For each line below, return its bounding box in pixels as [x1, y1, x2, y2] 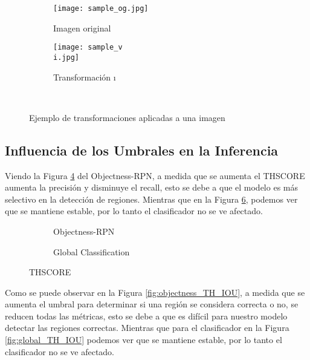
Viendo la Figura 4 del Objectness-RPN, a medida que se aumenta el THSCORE [5, 169, 305, 182]
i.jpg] [53, 53, 79, 62]
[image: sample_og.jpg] [53, 4, 149, 13]
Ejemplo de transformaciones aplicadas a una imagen [29, 111, 225, 123]
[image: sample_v [53, 43, 123, 52]
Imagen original [53, 21, 111, 34]
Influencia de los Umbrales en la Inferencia [5, 140, 279, 159]
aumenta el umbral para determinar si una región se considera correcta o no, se [5, 298, 299, 310]
